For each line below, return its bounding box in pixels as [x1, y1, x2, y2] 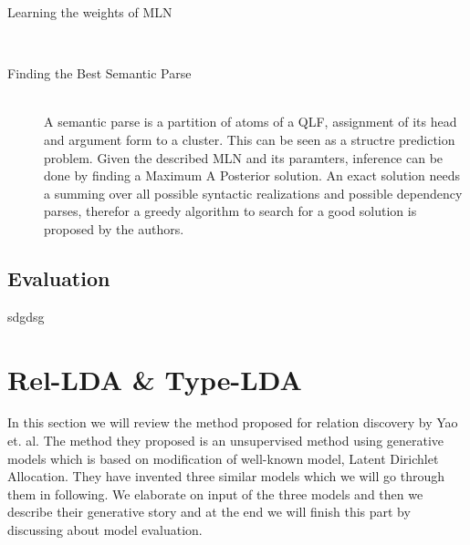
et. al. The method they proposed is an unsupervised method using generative [7, 431, 444, 450]
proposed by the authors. [44, 219, 184, 238]
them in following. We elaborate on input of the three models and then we [7, 484, 423, 503]
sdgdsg [7, 306, 45, 325]
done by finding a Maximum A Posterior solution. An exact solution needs [44, 166, 460, 185]
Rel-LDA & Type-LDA [7, 360, 302, 397]
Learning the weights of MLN [7, 3, 172, 21]
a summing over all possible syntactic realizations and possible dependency [44, 183, 463, 202]
